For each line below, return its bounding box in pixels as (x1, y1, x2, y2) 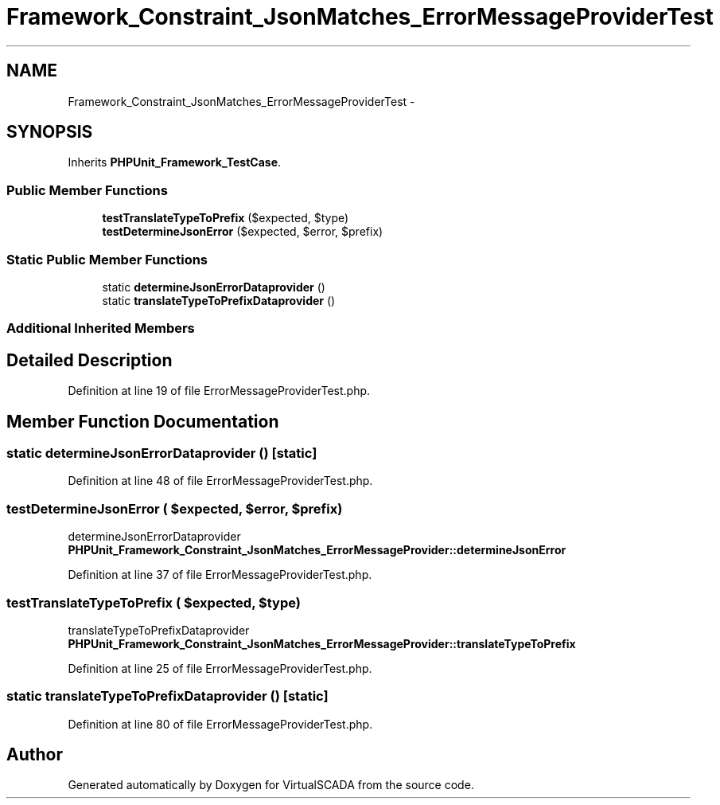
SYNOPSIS (6, 122, 93, 143)
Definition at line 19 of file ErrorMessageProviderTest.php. (68, 384, 371, 398)
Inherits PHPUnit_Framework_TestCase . (68, 155, 282, 170)
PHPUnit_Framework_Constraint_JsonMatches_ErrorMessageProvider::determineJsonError (68, 543, 566, 557)
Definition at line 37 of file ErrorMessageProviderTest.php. (68, 568, 372, 582)
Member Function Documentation (6, 411, 279, 432)
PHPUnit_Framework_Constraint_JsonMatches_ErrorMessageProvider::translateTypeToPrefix (68, 636, 576, 651)
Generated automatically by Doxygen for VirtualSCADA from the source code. (68, 778, 474, 792)
